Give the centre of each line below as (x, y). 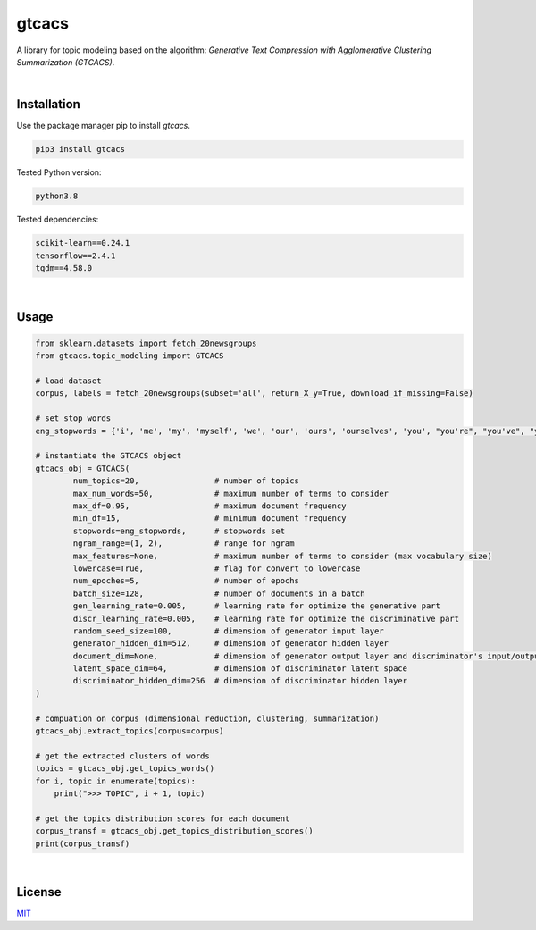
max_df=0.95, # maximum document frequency (209, 506)
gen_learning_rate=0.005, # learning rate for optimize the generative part (257, 606)
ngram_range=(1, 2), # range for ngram (184, 544)
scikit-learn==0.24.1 (83, 243)
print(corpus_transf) (83, 843)
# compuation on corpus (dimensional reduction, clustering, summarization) (207, 718)
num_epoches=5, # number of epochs (186, 581)
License (39, 892)
